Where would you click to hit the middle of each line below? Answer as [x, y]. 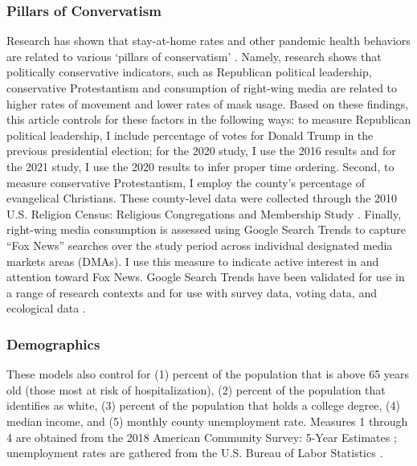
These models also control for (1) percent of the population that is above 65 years [208, 374]
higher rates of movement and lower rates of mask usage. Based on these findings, [208, 103]
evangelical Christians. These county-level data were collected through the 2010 [202, 198]
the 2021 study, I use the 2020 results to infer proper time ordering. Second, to [200, 166]
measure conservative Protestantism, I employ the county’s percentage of [186, 182]
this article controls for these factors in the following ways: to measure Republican [209, 119]
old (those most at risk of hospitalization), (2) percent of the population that [196, 389]
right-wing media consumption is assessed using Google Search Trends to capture [206, 229]
